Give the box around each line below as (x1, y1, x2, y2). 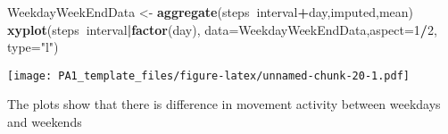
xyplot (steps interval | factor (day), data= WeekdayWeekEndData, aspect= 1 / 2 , (7, 20, 437, 38)
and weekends (7, 113, 82, 131)
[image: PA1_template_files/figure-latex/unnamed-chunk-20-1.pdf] (7, 69, 411, 82)
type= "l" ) (7, 38, 59, 56)
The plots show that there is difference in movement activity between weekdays (7, 95, 441, 113)
